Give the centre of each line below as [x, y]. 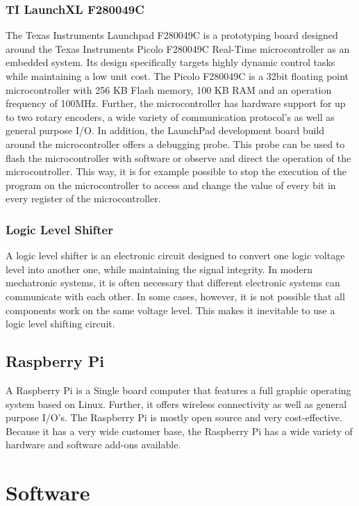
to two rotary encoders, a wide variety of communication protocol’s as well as [170, 116]
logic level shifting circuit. [60, 324]
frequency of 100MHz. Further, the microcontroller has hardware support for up [176, 103]
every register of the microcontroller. [83, 198]
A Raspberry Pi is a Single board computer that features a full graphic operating [178, 390]
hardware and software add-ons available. [93, 444]
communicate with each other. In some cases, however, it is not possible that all [175, 296]
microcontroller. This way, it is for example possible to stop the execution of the [176, 171]
